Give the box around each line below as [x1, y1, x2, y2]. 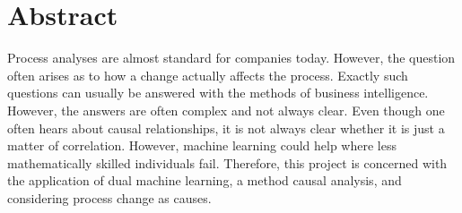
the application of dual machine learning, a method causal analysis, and [7, 171, 402, 190]
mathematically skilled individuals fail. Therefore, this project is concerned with [7, 153, 448, 172]
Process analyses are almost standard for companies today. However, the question [7, 48, 456, 67]
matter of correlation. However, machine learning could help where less [7, 136, 397, 155]
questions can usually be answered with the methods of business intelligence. [7, 83, 429, 102]
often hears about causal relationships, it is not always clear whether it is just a [7, 118, 445, 137]
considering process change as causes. [7, 188, 212, 207]
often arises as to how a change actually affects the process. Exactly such [7, 65, 408, 84]
